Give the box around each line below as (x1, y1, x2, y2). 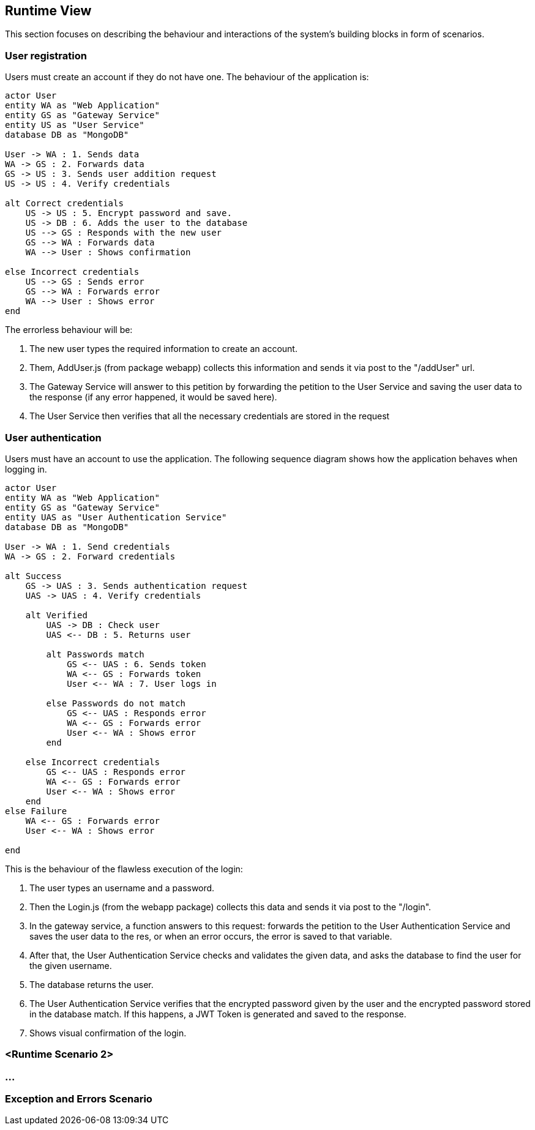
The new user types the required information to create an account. (29, 343, 297, 354)
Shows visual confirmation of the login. (29, 1027, 187, 1038)
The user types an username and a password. (29, 882, 215, 893)
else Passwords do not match (46, 698, 186, 708)
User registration (5, 49, 87, 62)
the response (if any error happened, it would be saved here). (29, 392, 277, 403)
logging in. (5, 463, 47, 474)
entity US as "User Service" (5, 120, 144, 130)
